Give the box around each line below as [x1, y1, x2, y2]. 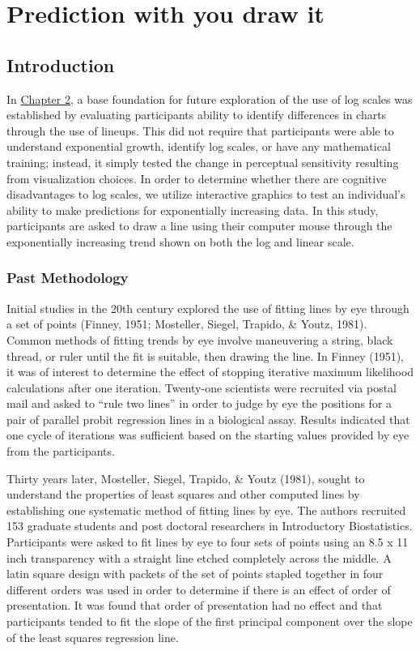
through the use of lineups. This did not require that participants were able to [6, 122, 394, 139]
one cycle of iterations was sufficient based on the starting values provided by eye [6, 426, 409, 443]
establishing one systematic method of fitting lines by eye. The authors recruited [6, 501, 406, 518]
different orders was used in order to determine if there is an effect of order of [6, 580, 391, 597]
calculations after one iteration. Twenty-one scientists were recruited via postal [6, 379, 397, 396]
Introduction [6, 52, 115, 77]
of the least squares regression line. [6, 628, 179, 645]
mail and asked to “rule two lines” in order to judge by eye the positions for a [6, 395, 392, 412]
